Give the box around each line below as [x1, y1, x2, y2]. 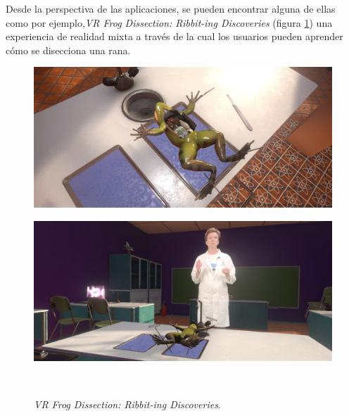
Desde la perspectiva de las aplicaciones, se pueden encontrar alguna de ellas [6, 1, 336, 15]
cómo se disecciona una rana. [6, 42, 131, 57]
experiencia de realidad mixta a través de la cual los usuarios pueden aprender [6, 29, 343, 44]
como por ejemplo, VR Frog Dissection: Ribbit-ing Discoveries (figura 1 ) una [6, 15, 333, 30]
